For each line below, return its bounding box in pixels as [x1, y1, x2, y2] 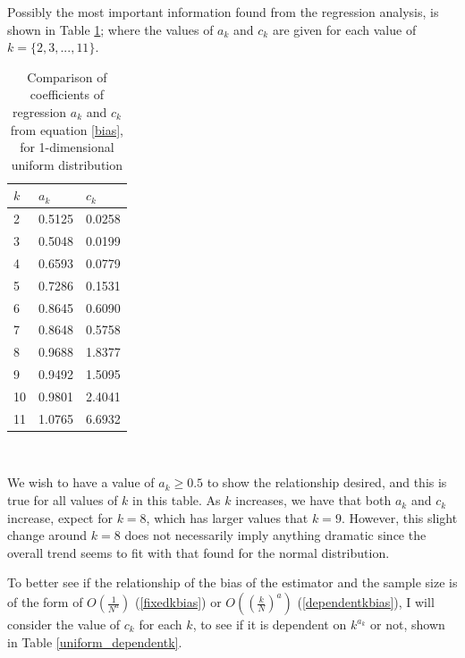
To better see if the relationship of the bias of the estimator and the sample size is [7, 573, 458, 592]
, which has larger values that [146, 508, 309, 527]
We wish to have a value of [7, 473, 155, 492]
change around [7, 526, 88, 544]
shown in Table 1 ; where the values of [7, 20, 214, 38]
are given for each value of [272, 20, 417, 38]
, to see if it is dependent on [192, 615, 347, 634]
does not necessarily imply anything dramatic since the [124, 526, 427, 544]
